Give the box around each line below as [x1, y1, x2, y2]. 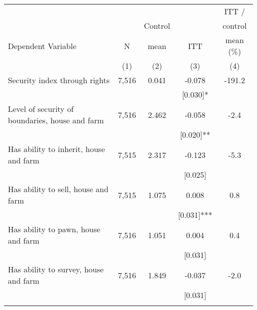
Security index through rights [8, 74, 110, 86]
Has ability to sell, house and [8, 183, 109, 195]
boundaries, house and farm [8, 114, 104, 126]
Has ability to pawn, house [8, 223, 100, 235]
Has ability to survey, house [8, 263, 104, 275]
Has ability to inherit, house [8, 143, 105, 155]
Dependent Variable [8, 40, 77, 52]
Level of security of [8, 103, 74, 114]
